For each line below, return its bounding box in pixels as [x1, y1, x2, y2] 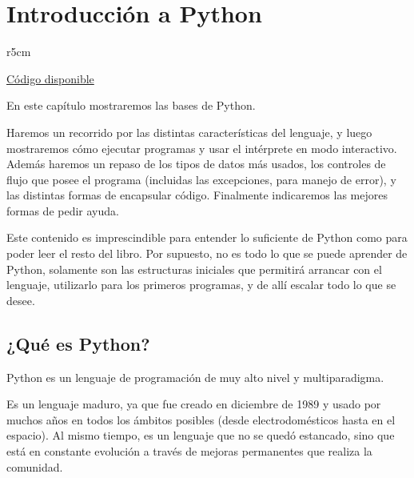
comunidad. [6, 458, 63, 475]
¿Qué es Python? [6, 331, 150, 355]
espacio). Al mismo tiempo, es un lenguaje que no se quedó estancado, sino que [6, 427, 395, 444]
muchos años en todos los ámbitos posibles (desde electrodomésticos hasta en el [6, 411, 396, 428]
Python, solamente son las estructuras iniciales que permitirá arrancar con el [6, 260, 382, 277]
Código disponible [6, 70, 94, 86]
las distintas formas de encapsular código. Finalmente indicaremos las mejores [6, 187, 388, 203]
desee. [6, 291, 35, 308]
